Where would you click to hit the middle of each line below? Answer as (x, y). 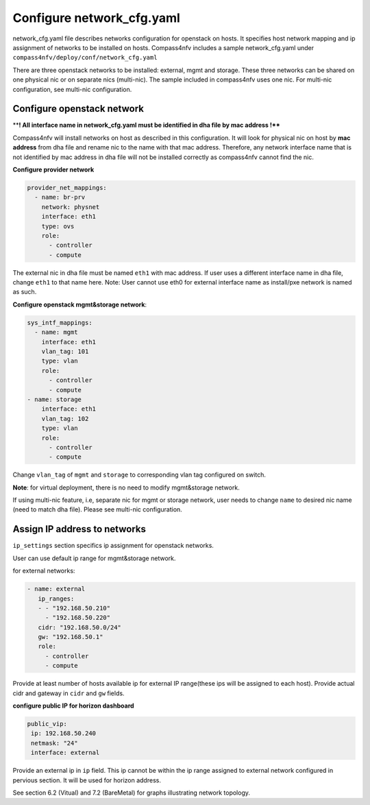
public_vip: (47, 724)
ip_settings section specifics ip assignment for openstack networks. (113, 546)
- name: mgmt (56, 332)
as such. (25, 292)
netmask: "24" (54, 743)
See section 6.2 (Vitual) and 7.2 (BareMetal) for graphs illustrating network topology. (131, 793)
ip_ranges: (56, 599)
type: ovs (58, 226)
